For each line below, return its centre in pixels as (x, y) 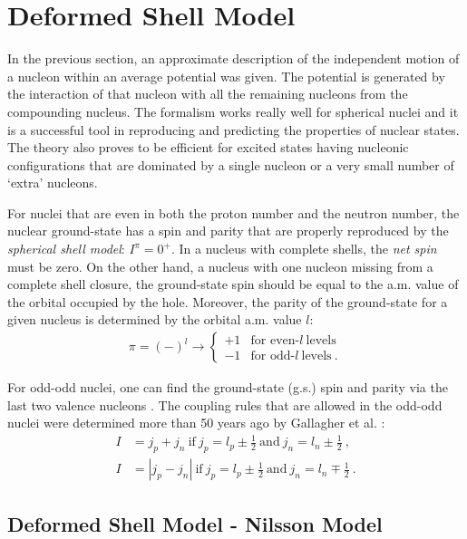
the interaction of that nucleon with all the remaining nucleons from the (208, 94)
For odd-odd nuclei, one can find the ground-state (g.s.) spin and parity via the (228, 387)
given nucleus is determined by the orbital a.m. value (155, 319)
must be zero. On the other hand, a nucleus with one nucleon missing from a (220, 266)
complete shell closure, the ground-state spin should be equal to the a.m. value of (233, 284)
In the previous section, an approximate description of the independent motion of (233, 58)
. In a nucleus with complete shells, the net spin (304, 249)
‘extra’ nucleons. (53, 183)
